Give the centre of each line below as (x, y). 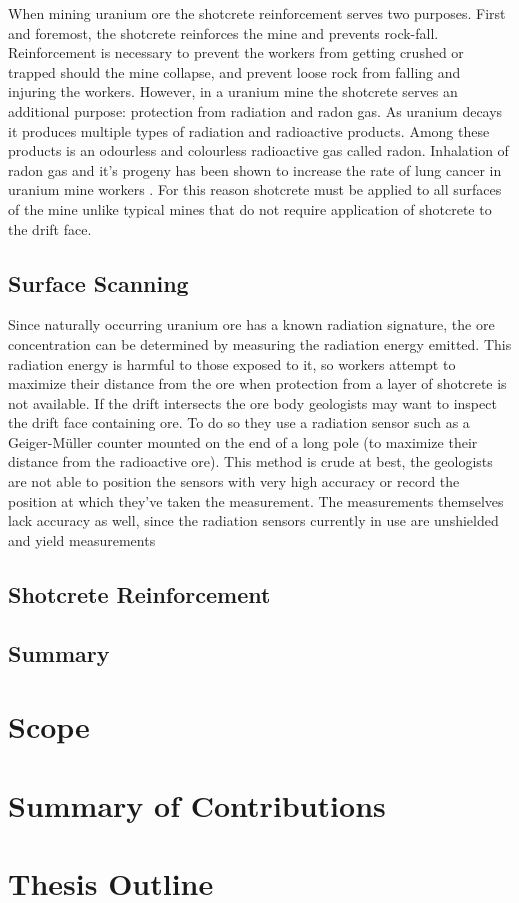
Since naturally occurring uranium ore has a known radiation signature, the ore (251, 324)
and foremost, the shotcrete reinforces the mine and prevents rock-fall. (223, 32)
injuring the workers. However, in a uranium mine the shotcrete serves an (233, 91)
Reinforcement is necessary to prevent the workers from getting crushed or (236, 52)
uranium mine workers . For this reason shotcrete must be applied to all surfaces (255, 189)
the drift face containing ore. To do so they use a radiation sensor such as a (239, 422)
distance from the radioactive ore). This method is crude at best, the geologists (250, 461)
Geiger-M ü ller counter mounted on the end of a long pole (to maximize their (243, 441)
